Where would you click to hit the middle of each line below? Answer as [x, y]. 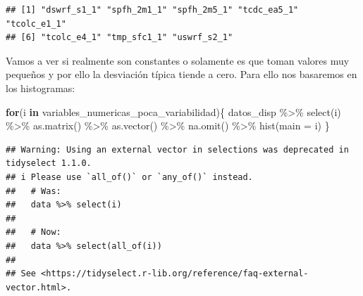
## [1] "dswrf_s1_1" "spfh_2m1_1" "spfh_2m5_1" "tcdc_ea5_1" [152, 10]
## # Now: [33, 232]
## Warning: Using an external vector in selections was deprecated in [177, 149]
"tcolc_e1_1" [36, 24]
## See [21, 274]
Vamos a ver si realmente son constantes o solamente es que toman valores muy [178, 60]
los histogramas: [41, 88]
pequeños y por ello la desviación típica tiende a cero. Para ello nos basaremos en [181, 74]
